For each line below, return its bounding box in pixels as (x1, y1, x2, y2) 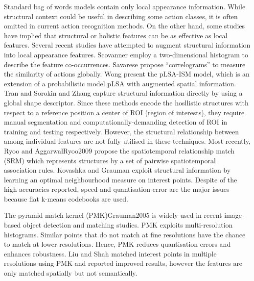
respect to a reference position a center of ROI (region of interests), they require (4, 107, 245, 117)
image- (224, 210, 244, 220)
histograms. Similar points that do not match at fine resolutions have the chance (4, 229, 246, 239)
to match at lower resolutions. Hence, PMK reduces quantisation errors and (4, 239, 231, 249)
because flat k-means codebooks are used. (4, 193, 128, 204)
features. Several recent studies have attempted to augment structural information (4, 40, 251, 50)
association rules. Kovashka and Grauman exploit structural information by (4, 165, 231, 175)
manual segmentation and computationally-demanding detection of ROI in (4, 117, 228, 127)
